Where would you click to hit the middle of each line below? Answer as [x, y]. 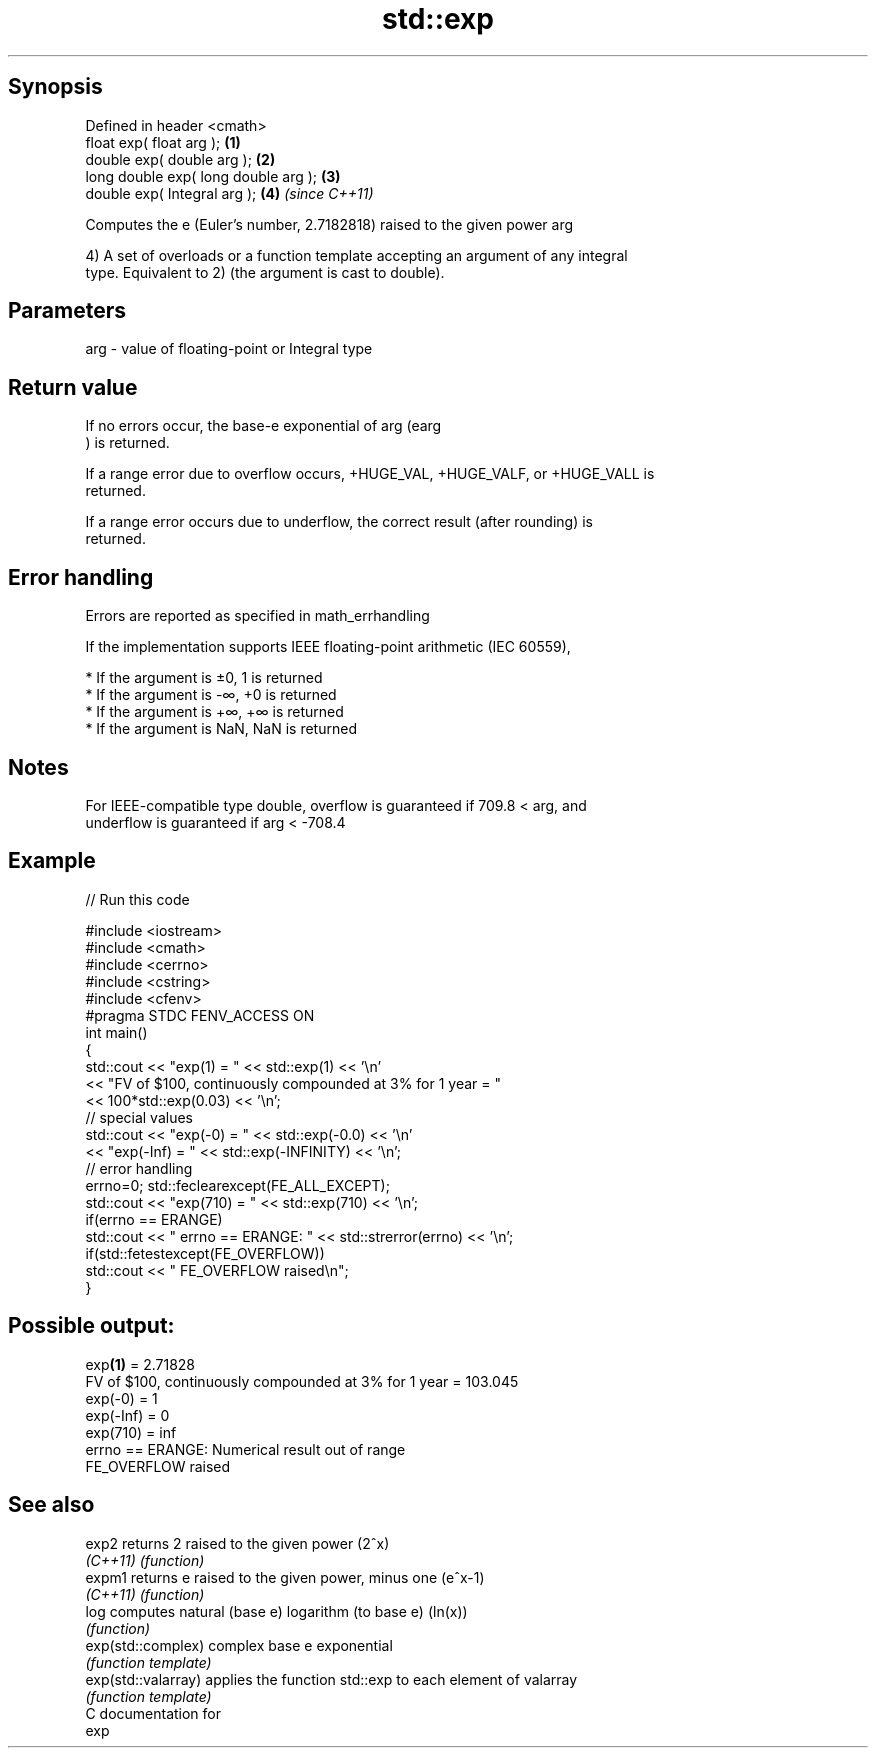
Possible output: [91, 1326]
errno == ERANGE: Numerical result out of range [245, 1449]
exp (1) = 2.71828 [140, 1364]
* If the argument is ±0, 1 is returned [204, 678]
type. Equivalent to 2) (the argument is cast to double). [265, 272]
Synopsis [55, 87]
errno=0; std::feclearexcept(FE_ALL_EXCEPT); [237, 1185]
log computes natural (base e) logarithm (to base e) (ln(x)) [276, 1611]
